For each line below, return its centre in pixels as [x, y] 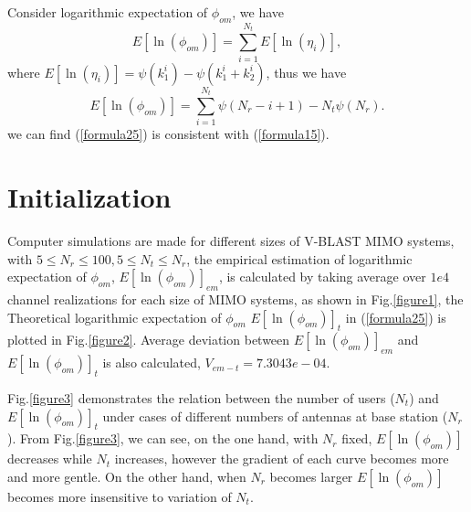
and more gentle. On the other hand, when [127, 476]
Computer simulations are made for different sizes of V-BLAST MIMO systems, [231, 241]
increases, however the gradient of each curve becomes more [282, 459]
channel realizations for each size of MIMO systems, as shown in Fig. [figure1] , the [235, 299]
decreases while [50, 459]
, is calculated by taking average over [322, 277]
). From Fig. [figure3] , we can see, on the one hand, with [163, 438]
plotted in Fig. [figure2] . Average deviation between [149, 340]
